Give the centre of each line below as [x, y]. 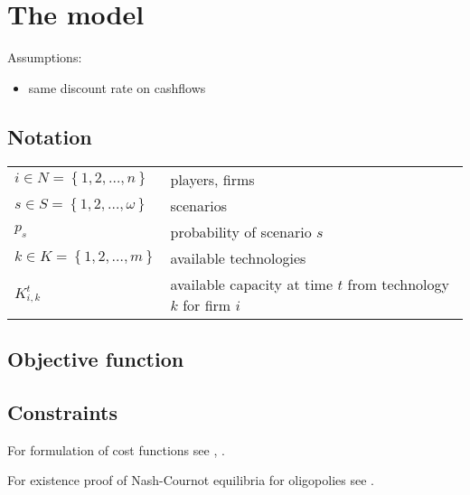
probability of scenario [241, 231]
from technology [398, 284]
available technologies [238, 257]
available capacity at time [252, 284]
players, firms [212, 179]
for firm [207, 304]
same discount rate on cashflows [117, 87]
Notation [50, 136]
